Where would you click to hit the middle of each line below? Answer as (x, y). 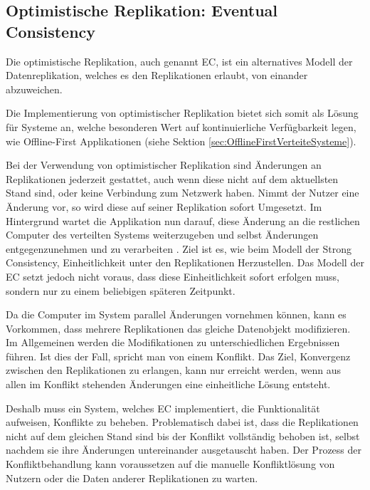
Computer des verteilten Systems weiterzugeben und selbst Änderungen (162, 235)
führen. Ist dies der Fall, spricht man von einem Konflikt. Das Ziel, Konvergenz (178, 356)
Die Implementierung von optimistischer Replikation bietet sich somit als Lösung (182, 113)
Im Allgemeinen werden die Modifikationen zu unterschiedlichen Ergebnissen (173, 342)
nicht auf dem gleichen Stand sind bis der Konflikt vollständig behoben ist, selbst (183, 436)
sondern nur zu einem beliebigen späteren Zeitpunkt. (121, 290)
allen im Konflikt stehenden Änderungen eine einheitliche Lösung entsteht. (168, 384)
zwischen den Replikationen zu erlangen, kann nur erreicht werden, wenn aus (174, 370)
